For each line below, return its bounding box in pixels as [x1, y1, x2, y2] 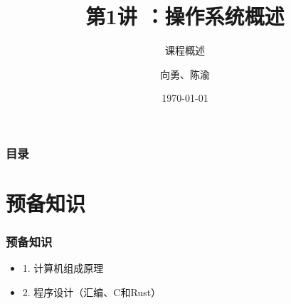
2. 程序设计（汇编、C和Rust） [22, 285, 162, 300]
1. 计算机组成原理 [22, 261, 104, 276]
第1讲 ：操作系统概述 [85, 1, 285, 31]
